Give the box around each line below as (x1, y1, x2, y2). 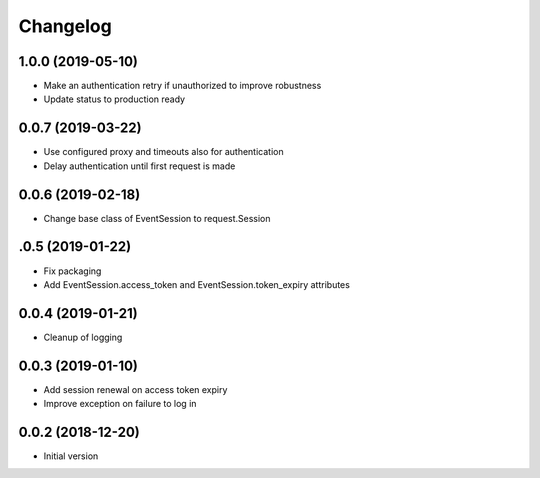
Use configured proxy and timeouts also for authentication (43, 146, 284, 158)
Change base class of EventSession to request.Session (43, 212, 271, 224)
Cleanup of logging (43, 331, 123, 343)
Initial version (43, 450, 99, 462)
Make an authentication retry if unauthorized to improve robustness (43, 80, 322, 92)
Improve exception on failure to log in (43, 398, 197, 410)
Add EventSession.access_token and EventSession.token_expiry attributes (43, 278, 350, 290)
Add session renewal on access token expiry (43, 383, 228, 395)
